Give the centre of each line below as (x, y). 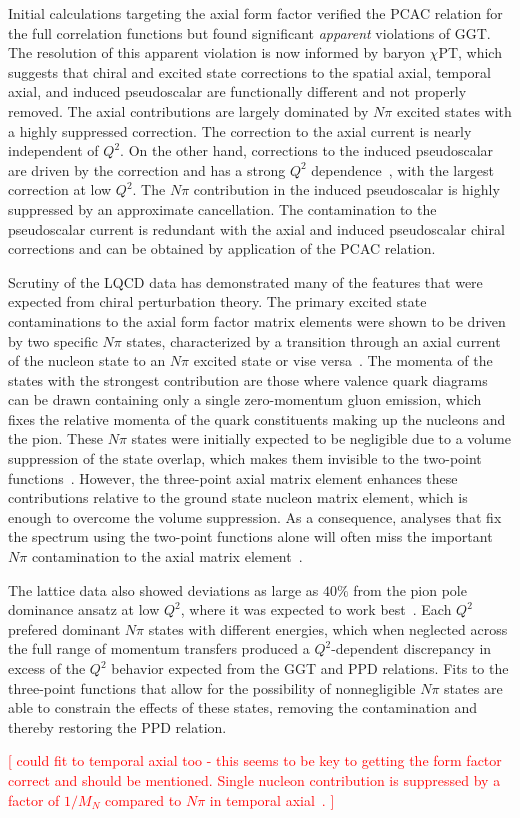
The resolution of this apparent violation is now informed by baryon (216, 52)
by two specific (53, 340)
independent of (53, 150)
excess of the (47, 668)
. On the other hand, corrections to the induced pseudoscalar (307, 150)
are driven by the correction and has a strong (147, 169)
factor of (34, 799)
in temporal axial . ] (272, 799)
